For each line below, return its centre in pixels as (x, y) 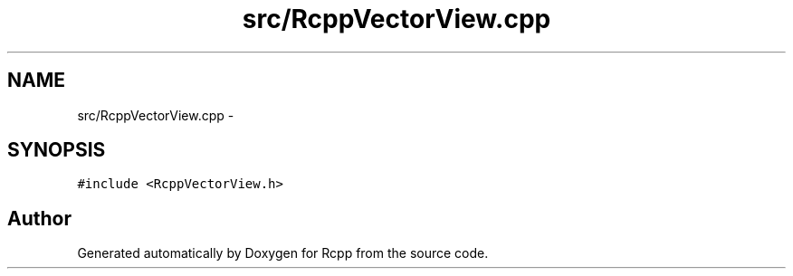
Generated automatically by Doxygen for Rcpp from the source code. (283, 253)
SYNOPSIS (57, 150)
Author (39, 218)
